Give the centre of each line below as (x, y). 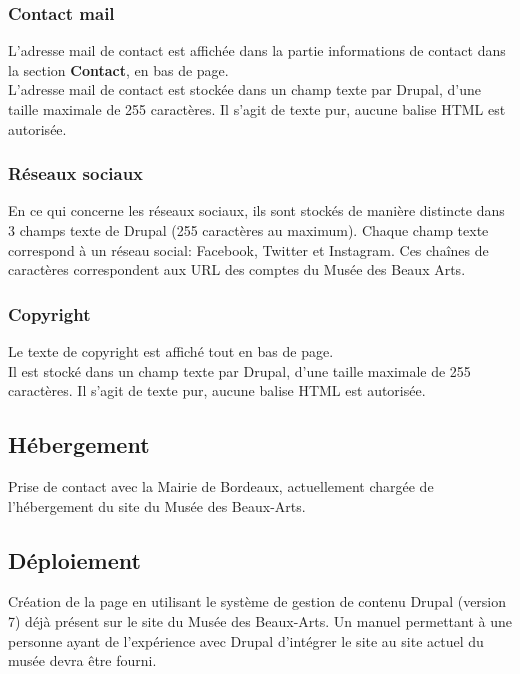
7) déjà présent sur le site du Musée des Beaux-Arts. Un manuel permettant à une (260, 620)
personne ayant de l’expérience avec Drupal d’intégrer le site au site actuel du (246, 640)
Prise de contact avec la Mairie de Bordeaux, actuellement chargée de (221, 485)
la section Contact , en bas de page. (118, 69)
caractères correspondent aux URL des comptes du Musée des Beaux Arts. (237, 269)
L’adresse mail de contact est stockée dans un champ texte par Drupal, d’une (244, 89)
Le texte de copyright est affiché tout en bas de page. (171, 351)
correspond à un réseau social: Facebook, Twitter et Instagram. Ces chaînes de (248, 249)
